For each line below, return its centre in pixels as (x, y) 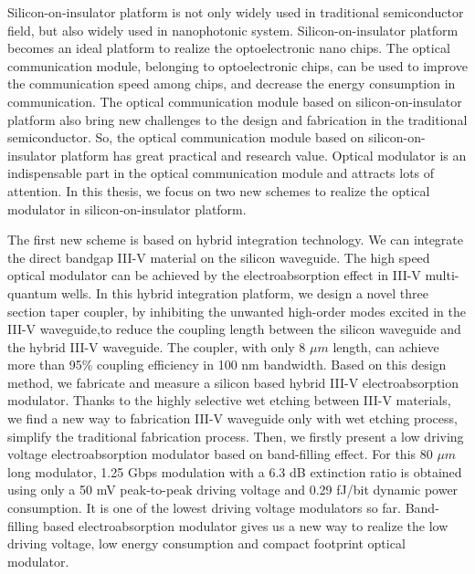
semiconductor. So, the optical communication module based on (186, 137)
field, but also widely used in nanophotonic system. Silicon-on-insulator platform (233, 30)
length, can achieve (386, 346)
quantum (32, 292)
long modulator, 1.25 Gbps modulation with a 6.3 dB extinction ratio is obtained (235, 471)
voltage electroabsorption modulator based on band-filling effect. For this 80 (220, 454)
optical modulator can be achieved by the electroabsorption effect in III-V (214, 275)
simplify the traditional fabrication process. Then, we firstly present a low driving (236, 436)
